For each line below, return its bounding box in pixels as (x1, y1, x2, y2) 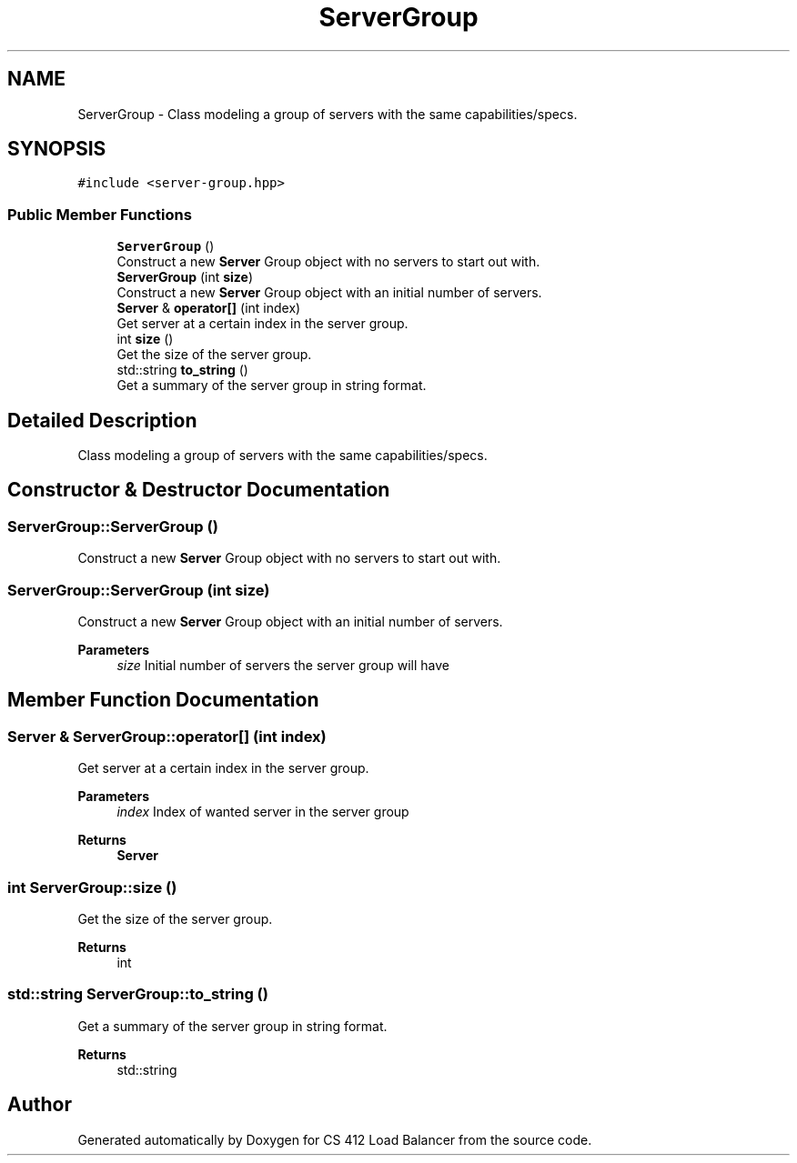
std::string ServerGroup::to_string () (7, 985, 268, 1004)
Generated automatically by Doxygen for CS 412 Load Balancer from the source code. (77, 1131, 592, 1148)
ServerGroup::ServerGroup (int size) (7, 580, 270, 599)
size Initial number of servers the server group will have (116, 657, 449, 673)
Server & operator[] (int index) (116, 300, 301, 316)
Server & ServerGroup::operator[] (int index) (7, 727, 327, 746)
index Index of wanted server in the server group (116, 804, 409, 820)
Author (7, 1093, 72, 1117)
